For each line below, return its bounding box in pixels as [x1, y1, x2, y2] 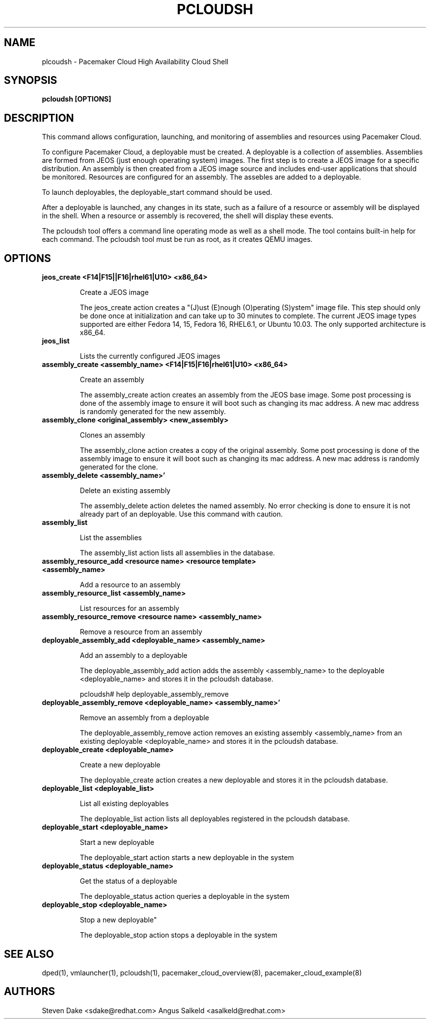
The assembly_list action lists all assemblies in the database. [80, 549, 275, 557]
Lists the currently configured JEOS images [80, 352, 220, 361]
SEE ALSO [4, 947, 54, 960]
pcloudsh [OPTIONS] [42, 95, 111, 104]
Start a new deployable [80, 838, 155, 847]
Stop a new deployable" [80, 916, 157, 924]
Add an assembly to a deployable [80, 651, 188, 660]
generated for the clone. [80, 463, 158, 472]
